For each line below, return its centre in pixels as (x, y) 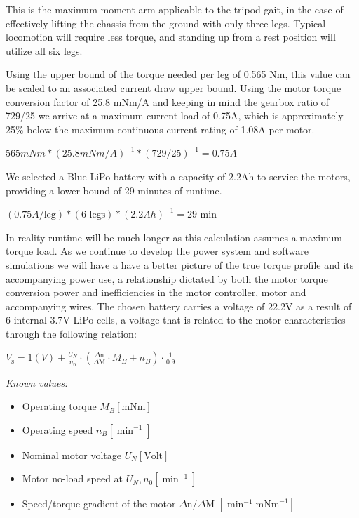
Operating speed (57, 429)
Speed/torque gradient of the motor (99, 504)
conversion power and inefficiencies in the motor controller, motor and (156, 292)
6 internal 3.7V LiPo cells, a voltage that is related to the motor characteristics (176, 320)
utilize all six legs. (44, 50)
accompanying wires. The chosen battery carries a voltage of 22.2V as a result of (179, 306)
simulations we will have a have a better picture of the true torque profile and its (180, 264)
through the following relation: (71, 333)
